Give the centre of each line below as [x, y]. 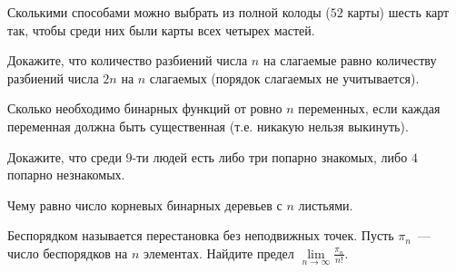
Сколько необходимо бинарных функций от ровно [145, 108]
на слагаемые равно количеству [350, 60]
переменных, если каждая [369, 108]
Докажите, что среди [64, 156]
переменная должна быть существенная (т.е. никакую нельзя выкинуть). [208, 126]
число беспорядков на [68, 253]
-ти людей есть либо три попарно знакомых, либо [270, 156]
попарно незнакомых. [66, 175]
